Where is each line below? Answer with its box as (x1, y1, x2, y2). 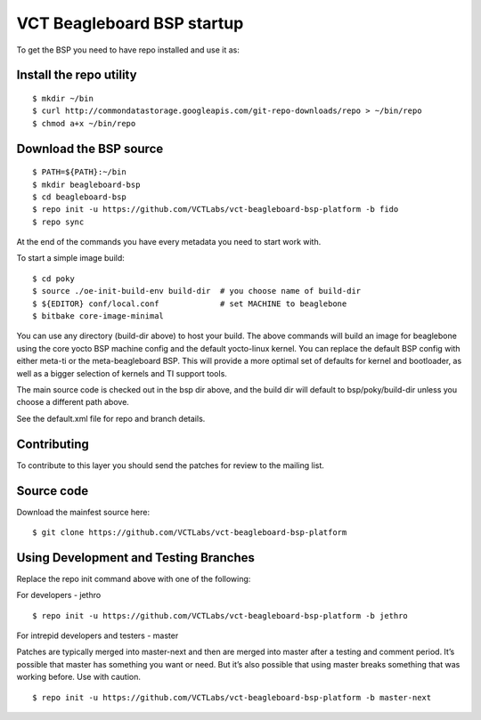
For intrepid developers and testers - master (16, 630, 179, 641)
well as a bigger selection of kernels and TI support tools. (16, 368, 227, 378)
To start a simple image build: (16, 253, 125, 263)
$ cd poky (32, 273, 75, 284)
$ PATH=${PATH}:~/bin (32, 167, 126, 177)
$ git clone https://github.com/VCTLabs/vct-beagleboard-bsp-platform (32, 527, 347, 538)
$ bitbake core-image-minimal (32, 311, 165, 321)
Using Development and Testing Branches (16, 550, 256, 565)
